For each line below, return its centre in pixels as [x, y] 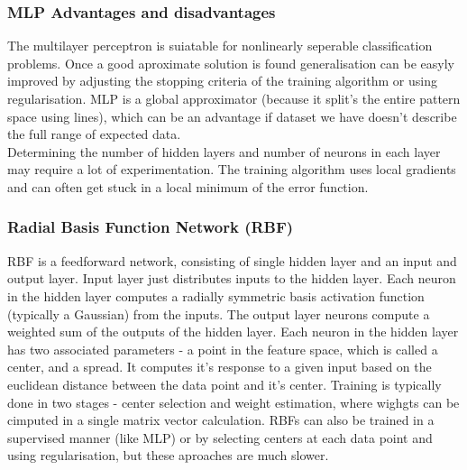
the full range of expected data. [94, 134]
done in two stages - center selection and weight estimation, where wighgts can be [233, 402]
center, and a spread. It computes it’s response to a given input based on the [220, 367]
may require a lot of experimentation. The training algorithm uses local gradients [232, 169]
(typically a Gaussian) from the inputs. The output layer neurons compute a [219, 313]
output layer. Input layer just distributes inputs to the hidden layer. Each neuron [232, 278]
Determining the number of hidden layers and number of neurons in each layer [224, 151]
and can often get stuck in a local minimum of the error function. [188, 186]
